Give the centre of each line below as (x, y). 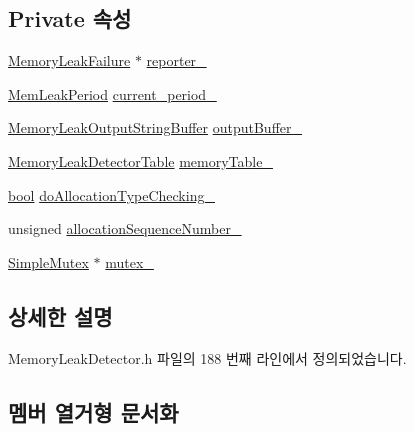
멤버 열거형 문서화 (93, 411)
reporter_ (176, 60)
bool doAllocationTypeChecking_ (111, 194)
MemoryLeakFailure (69, 60)
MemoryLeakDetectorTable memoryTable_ (140, 160)
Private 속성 (70, 18)
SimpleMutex (48, 261)
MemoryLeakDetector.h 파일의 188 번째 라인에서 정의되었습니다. (207, 357)
